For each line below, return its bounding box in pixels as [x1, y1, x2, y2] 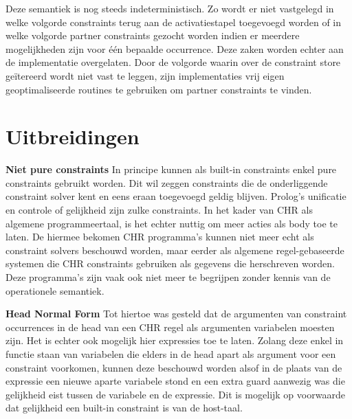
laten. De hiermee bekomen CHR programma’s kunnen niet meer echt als [5, 229, 314, 244]
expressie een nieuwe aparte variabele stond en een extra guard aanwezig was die [5, 374, 345, 388]
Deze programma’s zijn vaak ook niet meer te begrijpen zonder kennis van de [5, 270, 331, 284]
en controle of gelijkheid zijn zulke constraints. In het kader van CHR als [5, 203, 313, 217]
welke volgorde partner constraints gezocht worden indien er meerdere [5, 28, 300, 43]
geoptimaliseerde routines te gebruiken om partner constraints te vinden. [5, 82, 312, 96]
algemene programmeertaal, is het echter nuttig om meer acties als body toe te [5, 216, 338, 230]
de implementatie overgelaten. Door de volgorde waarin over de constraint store [5, 55, 341, 69]
